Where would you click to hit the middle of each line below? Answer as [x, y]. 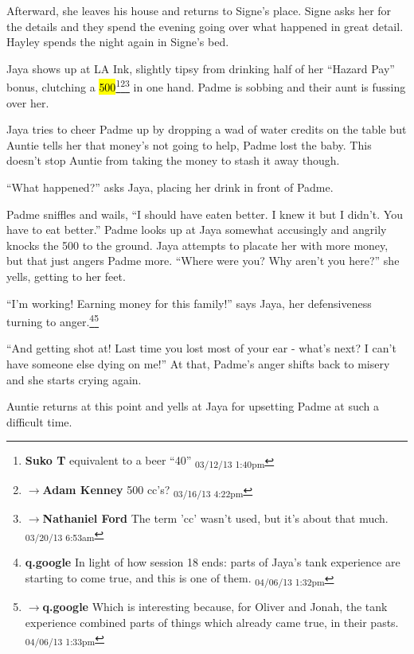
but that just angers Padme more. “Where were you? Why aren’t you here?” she [203, 261]
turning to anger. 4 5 [53, 320]
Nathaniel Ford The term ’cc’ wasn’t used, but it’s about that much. [215, 518]
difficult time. [39, 421]
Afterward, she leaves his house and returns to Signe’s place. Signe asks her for [199, 10]
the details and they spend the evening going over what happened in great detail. [205, 26]
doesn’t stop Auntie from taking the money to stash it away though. [173, 160]
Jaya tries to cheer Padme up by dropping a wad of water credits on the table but [207, 129]
